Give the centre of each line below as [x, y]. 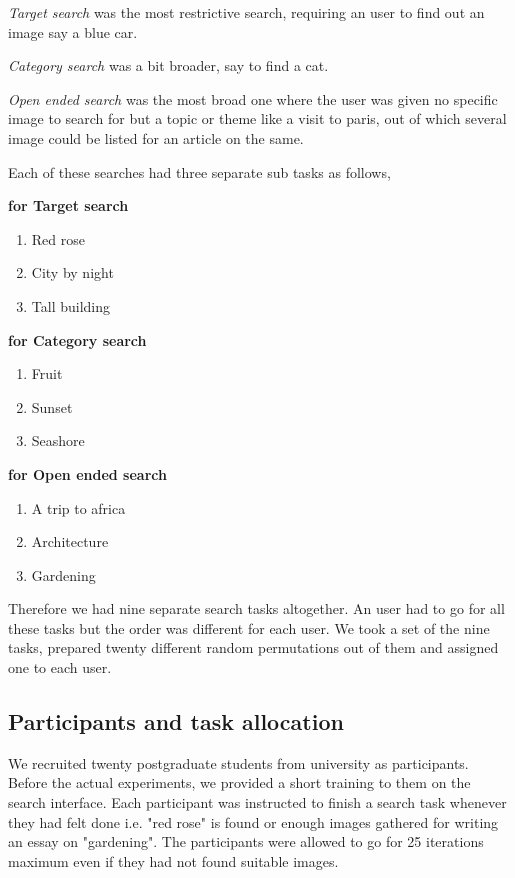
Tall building [71, 305]
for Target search [68, 205]
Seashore [58, 440]
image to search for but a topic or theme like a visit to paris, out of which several [257, 118]
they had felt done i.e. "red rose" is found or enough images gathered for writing [253, 821]
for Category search [77, 339]
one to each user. [60, 667]
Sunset [52, 406]
